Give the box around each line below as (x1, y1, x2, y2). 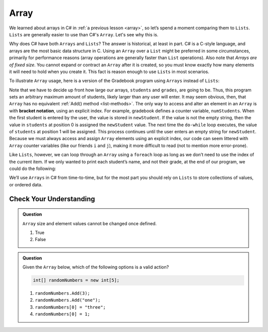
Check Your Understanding (9, 194, 95, 203)
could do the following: (9, 166, 57, 171)
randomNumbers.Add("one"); (35, 297, 101, 303)
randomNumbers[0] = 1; (35, 311, 90, 317)
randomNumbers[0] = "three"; (35, 304, 106, 310)
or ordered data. (9, 181, 43, 187)
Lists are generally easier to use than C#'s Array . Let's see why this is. (9, 31, 159, 37)
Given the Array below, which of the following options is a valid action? (22, 264, 169, 270)
